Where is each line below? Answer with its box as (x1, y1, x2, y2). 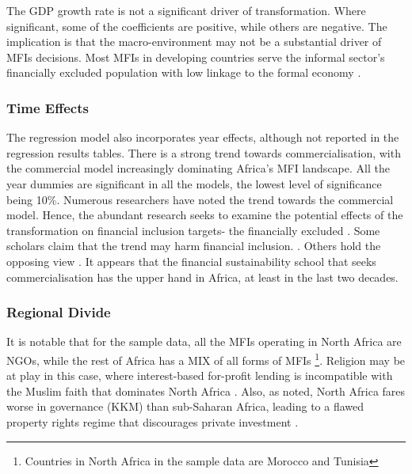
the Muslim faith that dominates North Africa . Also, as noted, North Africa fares (6, 382, 406, 399)
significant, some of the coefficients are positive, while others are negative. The (6, 17, 387, 34)
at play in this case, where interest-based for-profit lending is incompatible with (6, 367, 393, 384)
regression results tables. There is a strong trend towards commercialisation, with (6, 144, 401, 161)
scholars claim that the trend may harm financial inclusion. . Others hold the (6, 237, 381, 254)
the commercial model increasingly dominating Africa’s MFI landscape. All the (6, 160, 390, 176)
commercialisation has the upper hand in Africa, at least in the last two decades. (6, 268, 399, 285)
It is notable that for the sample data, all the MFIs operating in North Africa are (6, 333, 402, 350)
